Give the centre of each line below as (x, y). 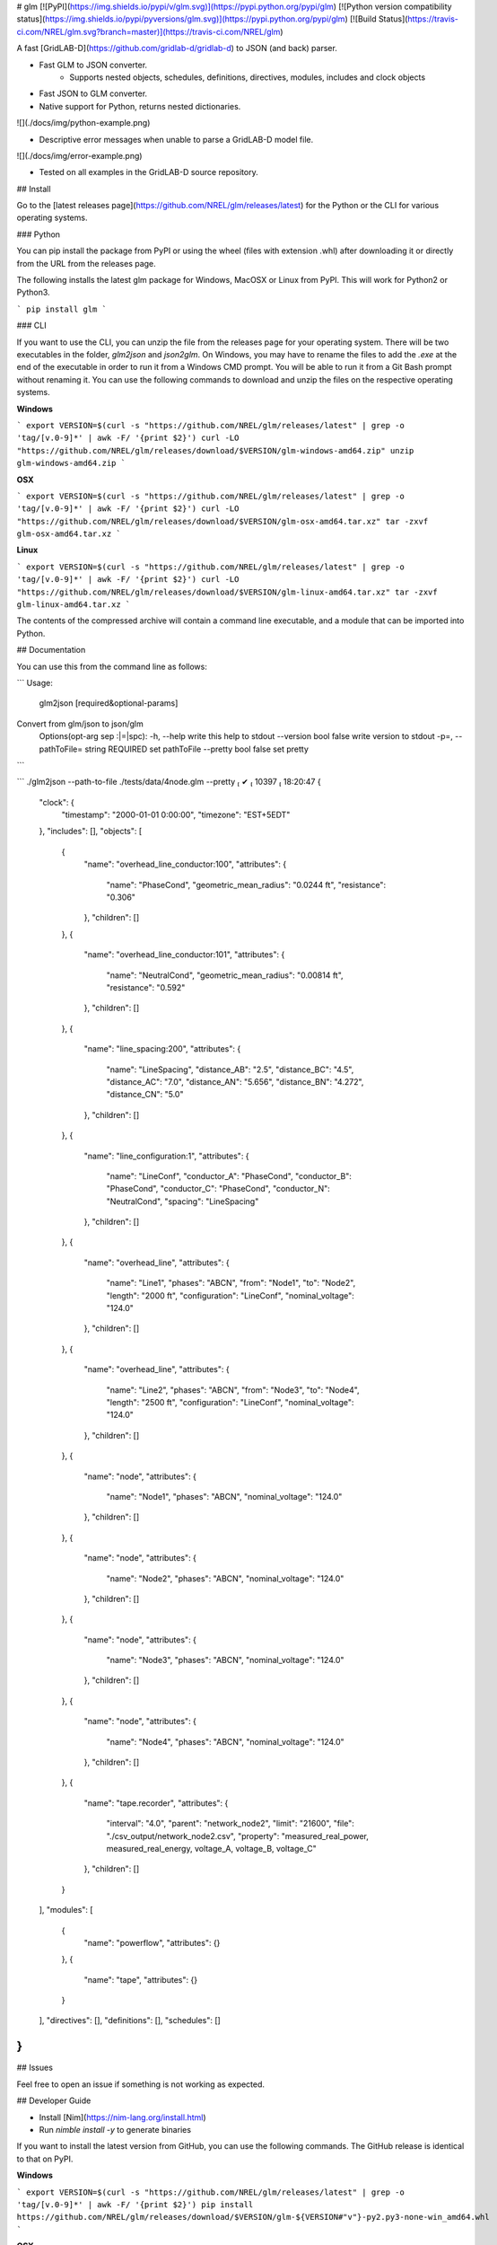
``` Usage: (35, 682)
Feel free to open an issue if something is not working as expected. (140, 2084)
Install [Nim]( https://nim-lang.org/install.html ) (122, 2117)
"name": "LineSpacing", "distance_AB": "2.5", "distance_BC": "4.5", (230, 1070)
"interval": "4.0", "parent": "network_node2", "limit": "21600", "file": (230, 1824)
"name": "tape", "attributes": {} (140, 1979)
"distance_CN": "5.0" (145, 1095)
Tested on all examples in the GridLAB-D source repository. (149, 172)
